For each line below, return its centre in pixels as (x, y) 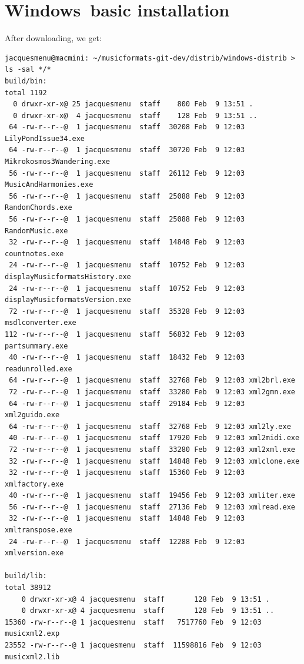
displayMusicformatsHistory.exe (68, 277)
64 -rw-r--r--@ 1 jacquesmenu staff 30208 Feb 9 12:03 (127, 127)
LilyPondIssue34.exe (45, 138)
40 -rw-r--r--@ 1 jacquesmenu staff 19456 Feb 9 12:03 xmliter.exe (152, 496)
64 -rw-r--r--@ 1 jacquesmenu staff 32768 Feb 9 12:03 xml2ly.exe (150, 426)
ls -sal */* (28, 70)
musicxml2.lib (32, 657)
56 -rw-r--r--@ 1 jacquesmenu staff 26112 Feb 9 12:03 (127, 173)
